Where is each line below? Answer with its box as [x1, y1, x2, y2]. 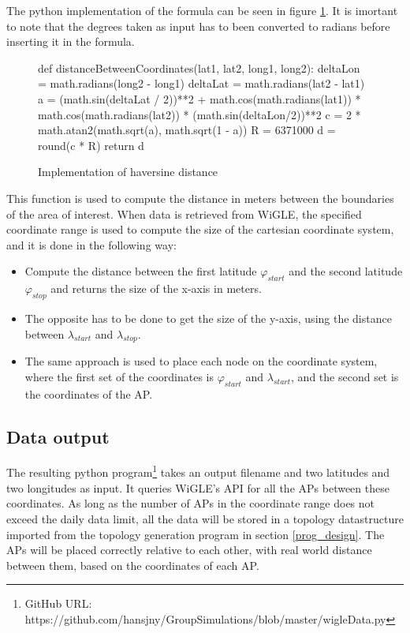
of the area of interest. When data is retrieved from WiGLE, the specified [6, 205, 362, 222]
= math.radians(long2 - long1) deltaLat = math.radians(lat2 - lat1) [38, 75, 365, 92]
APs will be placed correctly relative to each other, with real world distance [6, 541, 372, 558]
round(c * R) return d [38, 137, 144, 153]
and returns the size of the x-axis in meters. [50, 280, 262, 297]
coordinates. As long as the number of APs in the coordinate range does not [6, 495, 375, 511]
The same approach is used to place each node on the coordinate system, [24, 353, 378, 369]
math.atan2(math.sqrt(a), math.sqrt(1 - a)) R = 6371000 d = [38, 122, 336, 138]
